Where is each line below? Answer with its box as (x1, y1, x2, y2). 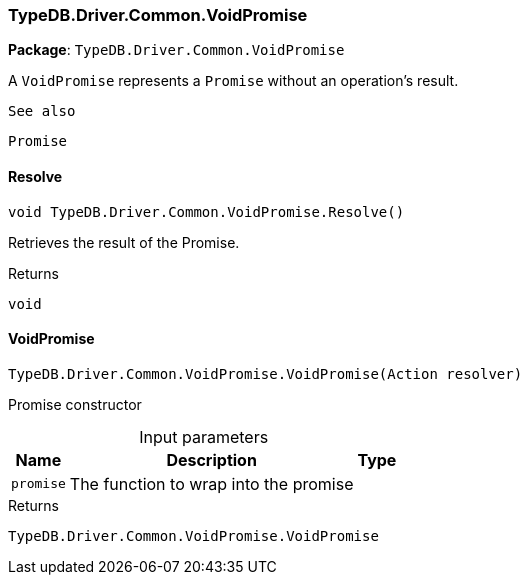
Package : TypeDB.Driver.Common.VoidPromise (8, 41, 345, 59)
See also (8, 103, 76, 120)
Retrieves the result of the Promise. (8, 233, 240, 251)
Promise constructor (8, 395, 142, 413)
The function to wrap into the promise (69, 473, 354, 494)
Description (166, 449, 257, 470)
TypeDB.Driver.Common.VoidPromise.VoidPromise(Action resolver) (8, 365, 523, 382)
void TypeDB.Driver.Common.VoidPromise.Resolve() (8, 203, 405, 220)
